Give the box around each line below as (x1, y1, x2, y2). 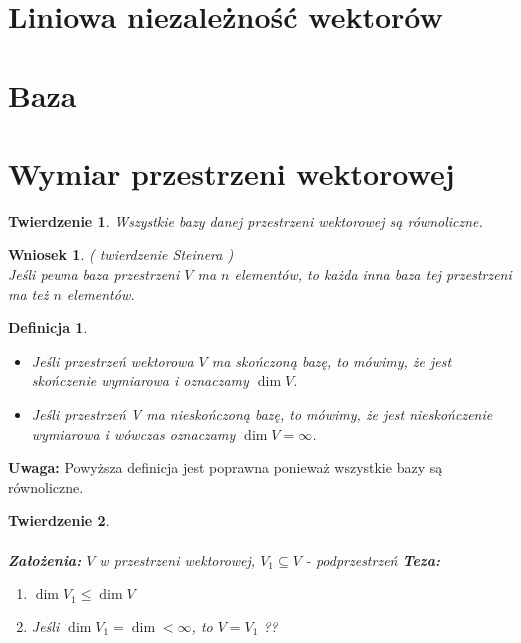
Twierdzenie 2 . (8, 510, 110, 531)
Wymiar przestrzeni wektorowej (8, 152, 455, 193)
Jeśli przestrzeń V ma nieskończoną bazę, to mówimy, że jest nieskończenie (31, 404, 493, 425)
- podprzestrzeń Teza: (305, 549, 440, 570)
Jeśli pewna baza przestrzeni (8, 264, 180, 285)
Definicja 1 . (8, 317, 88, 338)
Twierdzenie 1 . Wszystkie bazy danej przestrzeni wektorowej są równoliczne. (8, 210, 483, 231)
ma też (8, 283, 49, 304)
